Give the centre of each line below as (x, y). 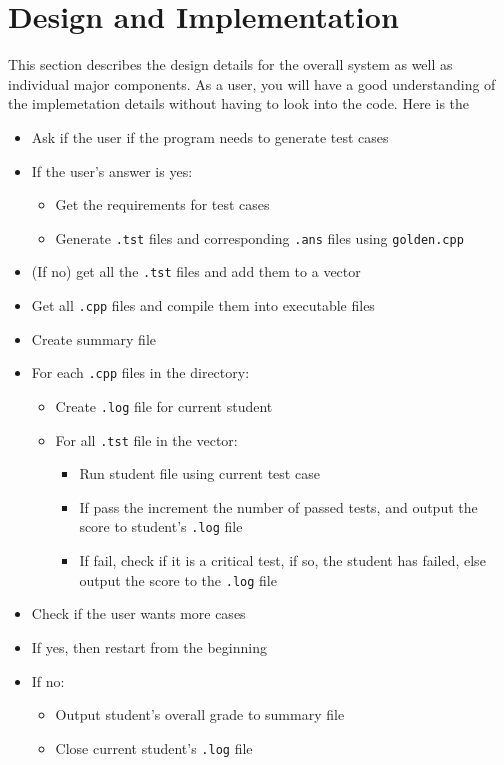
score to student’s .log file (161, 526)
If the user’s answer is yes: (112, 170)
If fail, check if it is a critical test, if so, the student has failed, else (282, 560)
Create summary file (93, 338)
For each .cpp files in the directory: (140, 372)
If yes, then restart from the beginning (149, 646)
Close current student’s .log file (154, 747)
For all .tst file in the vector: (146, 439)
